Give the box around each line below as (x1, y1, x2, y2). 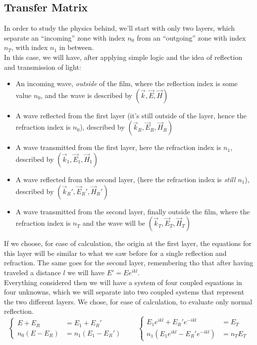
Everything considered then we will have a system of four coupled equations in (4, 277, 242, 287)
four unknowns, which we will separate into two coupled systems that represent (4, 287, 245, 297)
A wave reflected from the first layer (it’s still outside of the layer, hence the (15, 110, 247, 120)
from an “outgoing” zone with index (137, 32, 246, 43)
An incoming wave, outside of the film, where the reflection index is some (15, 78, 238, 89)
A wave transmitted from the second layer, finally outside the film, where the (15, 206, 250, 216)
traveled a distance (4, 267, 61, 277)
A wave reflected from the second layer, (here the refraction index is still (15, 174, 236, 184)
